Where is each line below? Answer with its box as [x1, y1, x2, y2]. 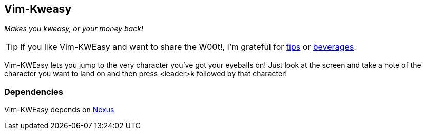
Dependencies [4, 86, 64, 97]
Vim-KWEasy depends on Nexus [4, 105, 114, 114]
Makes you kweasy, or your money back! [4, 24, 143, 33]
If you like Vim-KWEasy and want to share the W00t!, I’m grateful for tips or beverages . [20, 42, 356, 52]
